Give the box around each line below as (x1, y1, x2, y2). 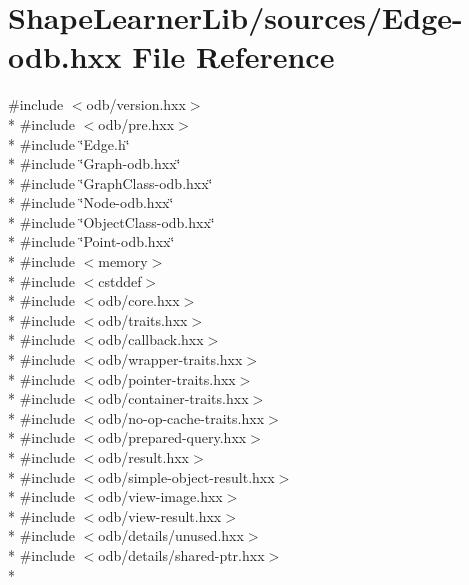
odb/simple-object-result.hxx (98, 466, 275, 487)
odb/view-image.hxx (98, 486, 223, 507)
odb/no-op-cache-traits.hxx (98, 407, 265, 428)
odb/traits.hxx (98, 309, 188, 330)
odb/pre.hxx (98, 113, 175, 134)
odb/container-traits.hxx (98, 388, 249, 409)
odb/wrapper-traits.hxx (98, 349, 243, 370)
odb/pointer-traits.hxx (98, 368, 236, 389)
